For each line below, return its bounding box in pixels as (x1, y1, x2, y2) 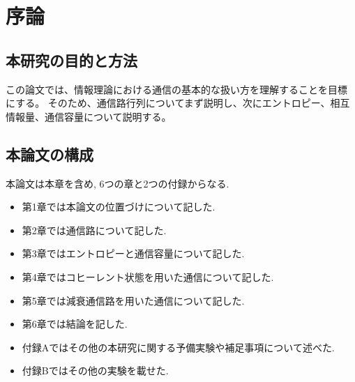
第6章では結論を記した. (22, 316, 128, 331)
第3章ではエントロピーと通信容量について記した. (22, 246, 245, 261)
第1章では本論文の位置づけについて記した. (22, 199, 216, 214)
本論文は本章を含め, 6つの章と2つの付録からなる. (6, 176, 229, 190)
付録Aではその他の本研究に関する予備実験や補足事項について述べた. (22, 339, 335, 354)
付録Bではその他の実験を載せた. (22, 363, 169, 378)
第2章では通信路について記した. (22, 222, 167, 237)
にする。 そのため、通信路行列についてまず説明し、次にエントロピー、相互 (6, 95, 350, 110)
